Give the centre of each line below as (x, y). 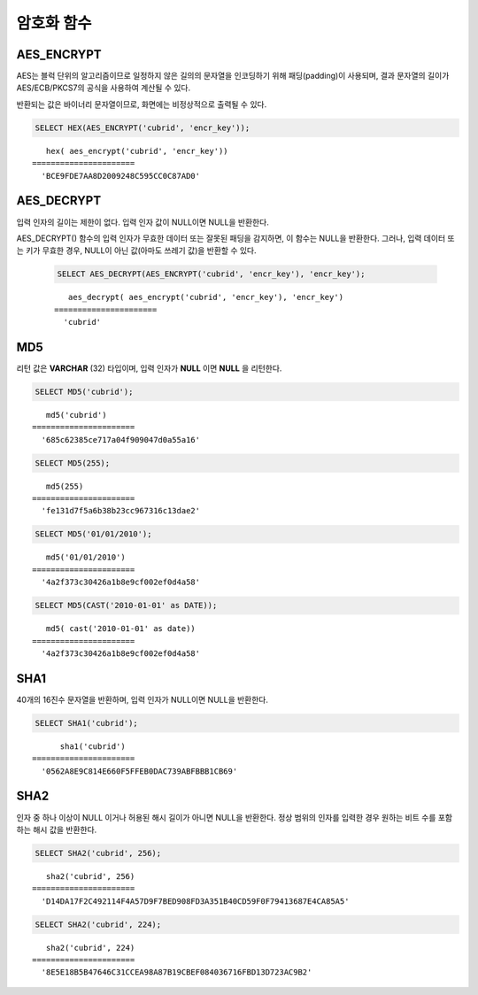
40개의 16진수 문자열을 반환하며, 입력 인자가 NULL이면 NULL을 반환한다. (143, 699)
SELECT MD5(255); (73, 463)
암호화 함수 (54, 23)
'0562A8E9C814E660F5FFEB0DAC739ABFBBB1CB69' (139, 771)
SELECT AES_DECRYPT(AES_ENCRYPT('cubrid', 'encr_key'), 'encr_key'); (211, 274)
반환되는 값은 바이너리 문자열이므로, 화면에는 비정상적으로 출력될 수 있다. (142, 104)
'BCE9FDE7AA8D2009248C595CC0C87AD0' (121, 176)
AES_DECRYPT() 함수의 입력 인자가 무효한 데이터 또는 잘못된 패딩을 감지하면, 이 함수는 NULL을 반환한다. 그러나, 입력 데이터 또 (235, 238)
